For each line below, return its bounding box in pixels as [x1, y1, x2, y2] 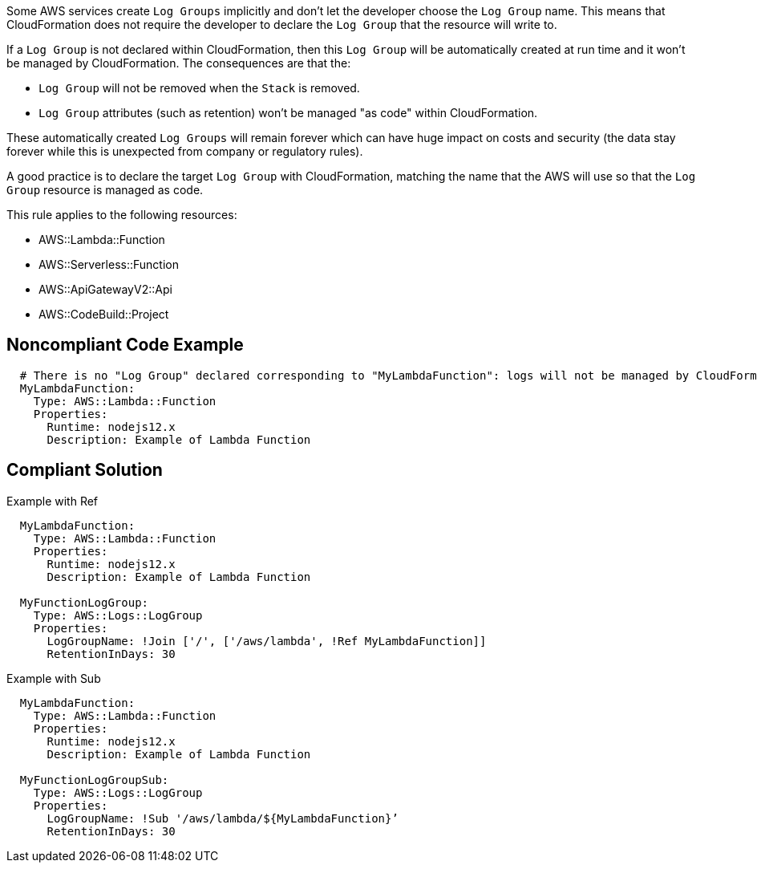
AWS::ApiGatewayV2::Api [38, 282, 172, 296]
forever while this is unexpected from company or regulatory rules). [6, 144, 363, 158]
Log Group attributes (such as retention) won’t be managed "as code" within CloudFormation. [38, 106, 538, 120]
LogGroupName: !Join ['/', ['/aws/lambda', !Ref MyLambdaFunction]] [47, 634, 487, 648]
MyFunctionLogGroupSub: [19, 773, 169, 786]
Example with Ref [6, 493, 99, 508]
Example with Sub [6, 671, 101, 685]
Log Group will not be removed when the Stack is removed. [38, 81, 360, 95]
